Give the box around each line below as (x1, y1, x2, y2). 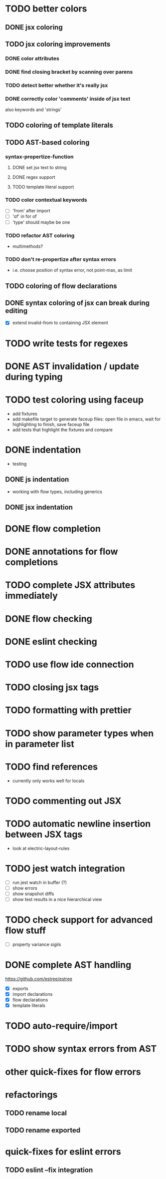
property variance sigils (12, 941, 61, 947)
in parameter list (5, 738, 75, 749)
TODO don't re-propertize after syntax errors (5, 256, 116, 263)
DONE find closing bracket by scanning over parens (5, 68, 133, 75)
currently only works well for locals (12, 777, 85, 783)
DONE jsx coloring (5, 23, 63, 32)
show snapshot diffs (12, 891, 54, 897)
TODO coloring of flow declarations (5, 281, 117, 290)
